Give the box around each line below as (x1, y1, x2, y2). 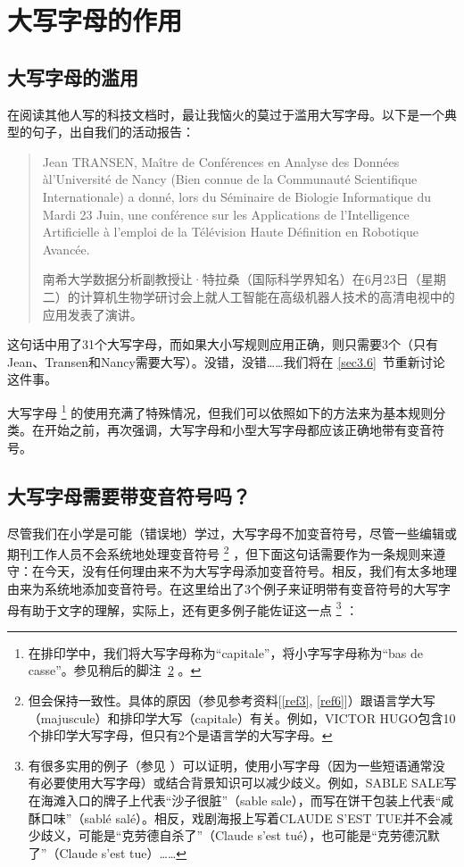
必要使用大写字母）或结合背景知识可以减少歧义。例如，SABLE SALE (40, 773, 444, 792)
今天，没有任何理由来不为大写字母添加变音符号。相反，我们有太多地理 (44, 562, 457, 580)
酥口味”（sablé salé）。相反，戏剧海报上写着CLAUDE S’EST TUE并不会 (28, 808, 441, 827)
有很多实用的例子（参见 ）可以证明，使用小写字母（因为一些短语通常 (28, 755, 433, 774)
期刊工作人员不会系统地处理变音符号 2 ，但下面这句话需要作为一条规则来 (7, 542, 434, 563)
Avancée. (42, 239, 90, 258)
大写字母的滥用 (7, 63, 138, 90)
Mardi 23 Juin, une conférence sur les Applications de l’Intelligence (42, 204, 410, 223)
